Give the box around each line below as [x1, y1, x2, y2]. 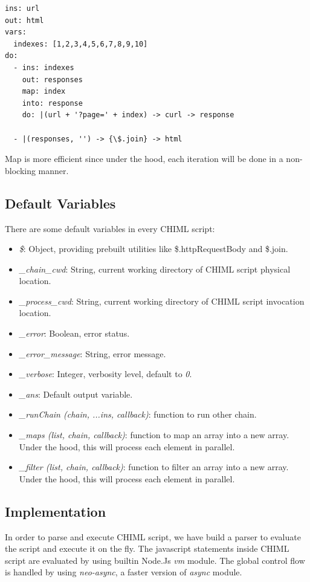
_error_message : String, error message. [19, 347, 166, 360]
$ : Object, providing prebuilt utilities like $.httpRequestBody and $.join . [19, 242, 288, 255]
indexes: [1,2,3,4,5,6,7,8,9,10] [13, 39, 148, 48]
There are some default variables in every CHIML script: [5, 222, 215, 234]
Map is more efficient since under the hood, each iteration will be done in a [5, 152, 283, 165]
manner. [38, 164, 69, 176]
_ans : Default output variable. [19, 387, 133, 400]
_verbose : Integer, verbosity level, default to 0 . [19, 367, 192, 380]
